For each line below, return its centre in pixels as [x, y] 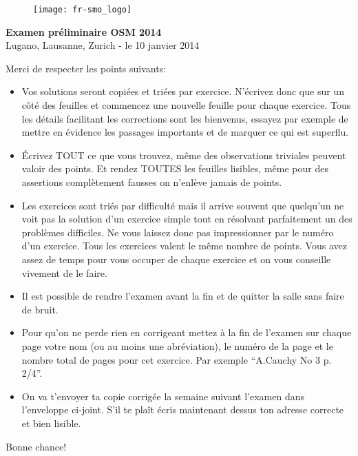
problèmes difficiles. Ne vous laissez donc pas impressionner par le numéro [178, 232]
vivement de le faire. [64, 272]
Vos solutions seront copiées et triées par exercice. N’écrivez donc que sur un [183, 91]
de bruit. [40, 309]
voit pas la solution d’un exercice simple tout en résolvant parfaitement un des [187, 219]
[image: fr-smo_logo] [83, 10]
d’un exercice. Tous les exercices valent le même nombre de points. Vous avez [184, 246]
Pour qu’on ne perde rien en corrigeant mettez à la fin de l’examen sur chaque [187, 332]
